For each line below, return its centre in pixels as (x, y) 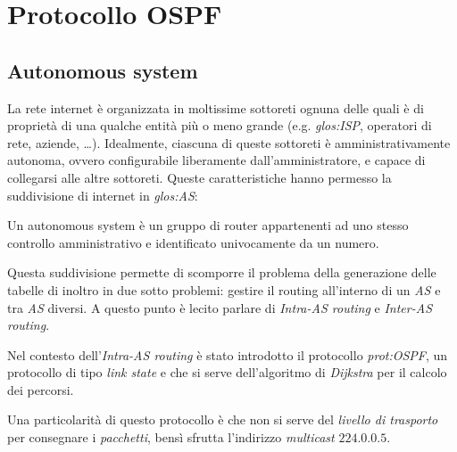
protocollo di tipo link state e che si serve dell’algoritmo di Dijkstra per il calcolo (227, 372)
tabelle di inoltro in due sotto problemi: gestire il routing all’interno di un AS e (224, 289)
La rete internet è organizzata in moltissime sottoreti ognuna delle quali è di (216, 107)
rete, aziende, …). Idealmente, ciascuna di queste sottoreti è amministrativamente (229, 142)
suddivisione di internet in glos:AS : (103, 195)
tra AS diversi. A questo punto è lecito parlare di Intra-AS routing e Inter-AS (220, 307)
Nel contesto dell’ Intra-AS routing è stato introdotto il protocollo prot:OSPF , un (228, 354)
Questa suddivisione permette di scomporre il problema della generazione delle (222, 272)
